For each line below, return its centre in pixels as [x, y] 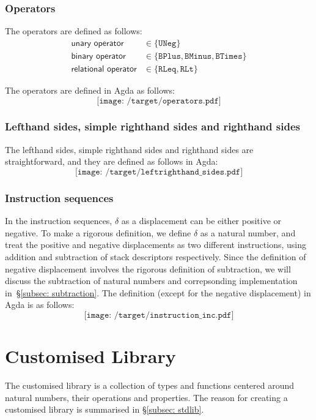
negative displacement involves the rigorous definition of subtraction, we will [148, 268]
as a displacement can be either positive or [201, 221]
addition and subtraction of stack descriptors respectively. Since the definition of [156, 256]
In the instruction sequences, [59, 221]
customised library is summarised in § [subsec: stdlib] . [105, 409]
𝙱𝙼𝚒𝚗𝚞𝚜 [198, 56]
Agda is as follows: [40, 305]
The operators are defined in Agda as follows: [90, 90]
